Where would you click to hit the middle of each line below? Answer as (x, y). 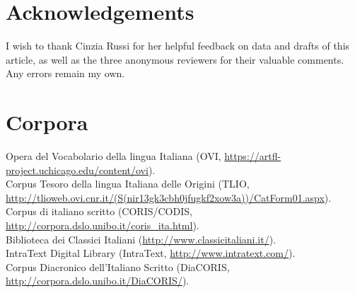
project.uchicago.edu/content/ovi (77, 170)
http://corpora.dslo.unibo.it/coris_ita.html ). (103, 225)
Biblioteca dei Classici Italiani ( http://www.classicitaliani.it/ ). (141, 239)
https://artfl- (253, 156)
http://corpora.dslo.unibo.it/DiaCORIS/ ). (98, 281)
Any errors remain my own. (65, 73)
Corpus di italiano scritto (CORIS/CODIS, (99, 211)
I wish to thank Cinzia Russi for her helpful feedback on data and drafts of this (178, 46)
